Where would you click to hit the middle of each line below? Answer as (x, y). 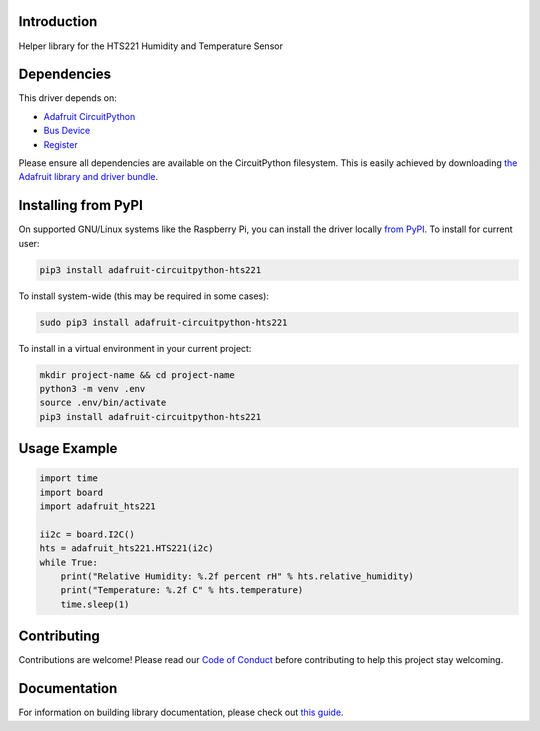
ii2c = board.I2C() (87, 534)
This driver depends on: (67, 98)
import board (71, 492)
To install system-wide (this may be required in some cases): (144, 296)
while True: (69, 562)
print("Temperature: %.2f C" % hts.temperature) (182, 590)
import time (69, 478)
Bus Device (67, 131)
